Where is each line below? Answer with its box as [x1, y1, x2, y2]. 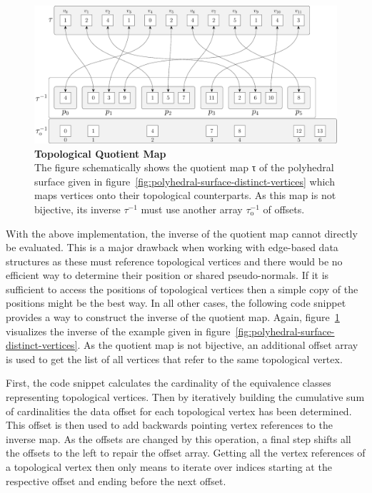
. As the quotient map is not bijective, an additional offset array [77, 337, 358, 352]
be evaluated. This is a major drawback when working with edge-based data [6, 240, 338, 255]
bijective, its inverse [34, 201, 121, 216]
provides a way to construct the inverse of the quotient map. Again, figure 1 [6, 310, 340, 325]
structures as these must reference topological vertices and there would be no [6, 253, 343, 268]
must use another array [141, 201, 243, 216]
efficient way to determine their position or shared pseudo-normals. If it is [6, 268, 329, 283]
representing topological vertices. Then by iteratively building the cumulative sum [6, 390, 365, 405]
